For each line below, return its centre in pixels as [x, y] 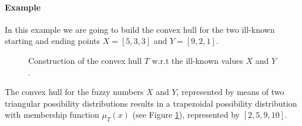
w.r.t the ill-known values [197, 60]
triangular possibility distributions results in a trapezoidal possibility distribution [151, 103]
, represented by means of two [230, 92]
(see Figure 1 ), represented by [186, 115]
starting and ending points [53, 41]
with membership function [52, 115]
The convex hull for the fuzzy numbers [74, 92]
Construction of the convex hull [85, 60]
